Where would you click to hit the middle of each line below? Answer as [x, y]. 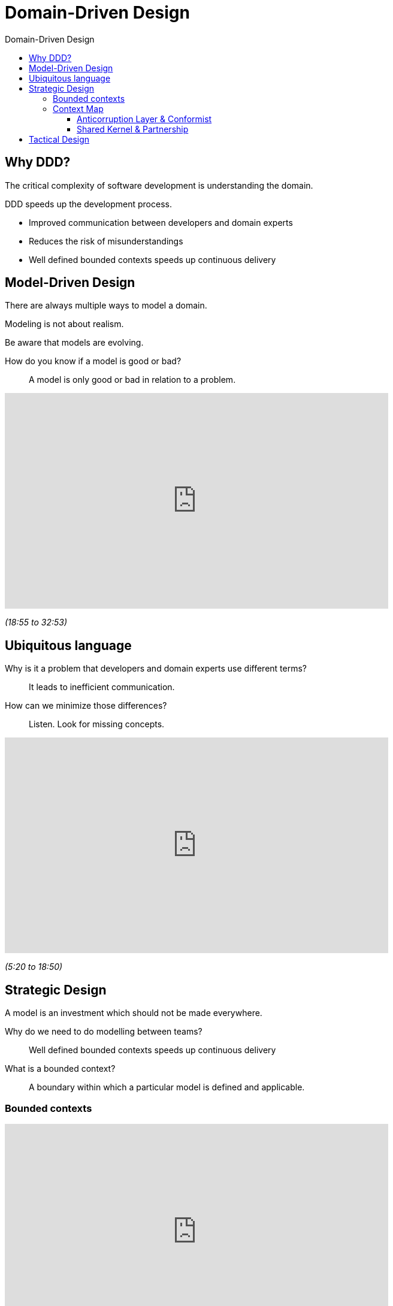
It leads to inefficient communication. [102, 687]
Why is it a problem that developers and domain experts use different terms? [156, 669]
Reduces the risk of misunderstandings [106, 241]
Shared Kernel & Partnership [133, 129]
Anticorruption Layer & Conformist [144, 119]
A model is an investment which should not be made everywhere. [134, 1013]
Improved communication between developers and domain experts [161, 222]
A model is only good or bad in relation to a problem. [132, 380]
